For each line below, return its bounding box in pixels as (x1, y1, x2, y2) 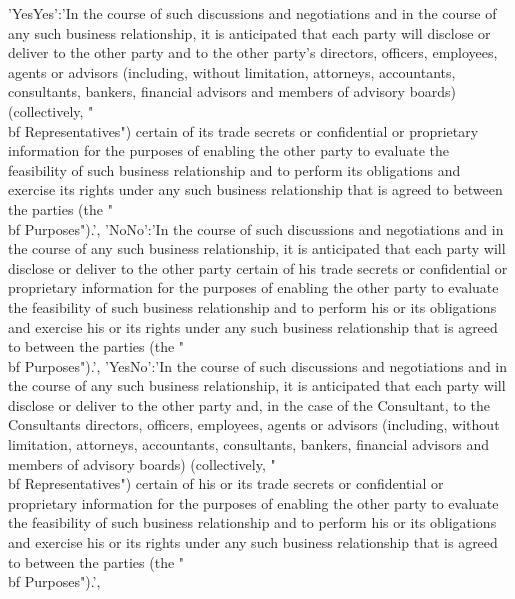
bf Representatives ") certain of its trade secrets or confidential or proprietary (8, 120, 479, 141)
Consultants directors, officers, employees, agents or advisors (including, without (8, 414, 500, 435)
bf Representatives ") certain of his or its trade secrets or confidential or (8, 473, 444, 494)
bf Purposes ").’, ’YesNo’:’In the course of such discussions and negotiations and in (8, 355, 508, 376)
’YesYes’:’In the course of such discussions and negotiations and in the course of (8, 3, 497, 23)
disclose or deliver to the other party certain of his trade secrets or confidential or (8, 257, 508, 278)
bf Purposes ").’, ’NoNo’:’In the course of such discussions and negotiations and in (8, 218, 504, 239)
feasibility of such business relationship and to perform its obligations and (8, 159, 461, 180)
